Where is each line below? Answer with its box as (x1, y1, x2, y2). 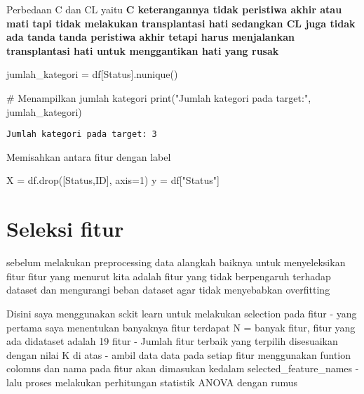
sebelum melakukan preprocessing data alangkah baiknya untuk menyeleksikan (6, 255, 346, 270)
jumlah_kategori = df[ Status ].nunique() (6, 67, 178, 81)
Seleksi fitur (6, 214, 124, 243)
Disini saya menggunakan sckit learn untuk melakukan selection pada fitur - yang (6, 306, 357, 320)
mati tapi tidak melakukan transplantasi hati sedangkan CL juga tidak (6, 15, 356, 30)
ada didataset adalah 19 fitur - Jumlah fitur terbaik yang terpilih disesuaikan (6, 334, 338, 348)
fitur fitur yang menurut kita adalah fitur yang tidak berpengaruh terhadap (6, 268, 331, 283)
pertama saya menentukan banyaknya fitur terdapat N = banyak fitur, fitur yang (6, 320, 356, 334)
